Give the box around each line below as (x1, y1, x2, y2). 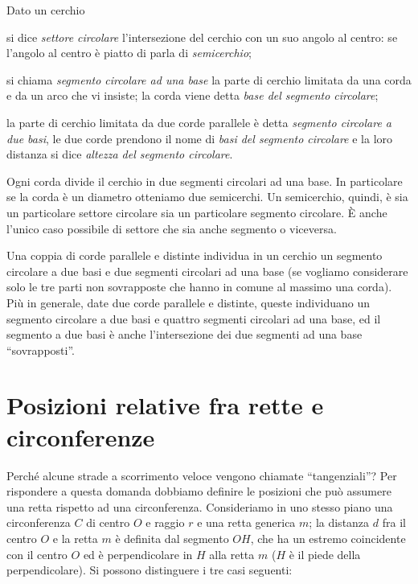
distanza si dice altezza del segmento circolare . (6, 146, 233, 162)
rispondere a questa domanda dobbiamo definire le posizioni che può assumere (6, 483, 391, 500)
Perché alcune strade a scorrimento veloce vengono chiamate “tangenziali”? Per (6, 467, 397, 483)
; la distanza (309, 514, 370, 531)
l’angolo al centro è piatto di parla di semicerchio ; (6, 44, 252, 61)
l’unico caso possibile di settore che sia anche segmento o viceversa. (6, 220, 337, 236)
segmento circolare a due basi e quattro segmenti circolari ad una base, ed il (6, 310, 381, 327)
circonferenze (6, 420, 155, 453)
